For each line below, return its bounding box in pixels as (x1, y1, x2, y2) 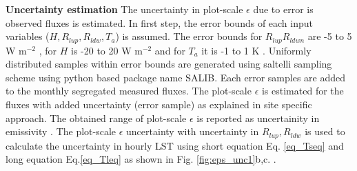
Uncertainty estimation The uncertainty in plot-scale (6, 2, 243, 16)
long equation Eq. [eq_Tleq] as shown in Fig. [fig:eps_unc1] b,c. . (6, 152, 276, 166)
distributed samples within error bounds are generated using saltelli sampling (6, 57, 332, 71)
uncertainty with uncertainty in (126, 124, 259, 139)
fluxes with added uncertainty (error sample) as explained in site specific (6, 97, 312, 112)
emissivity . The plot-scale (6, 124, 116, 139)
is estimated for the (261, 83, 344, 98)
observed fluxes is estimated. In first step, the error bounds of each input (6, 15, 314, 30)
